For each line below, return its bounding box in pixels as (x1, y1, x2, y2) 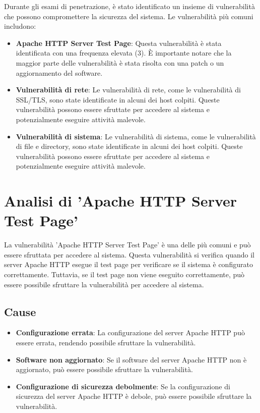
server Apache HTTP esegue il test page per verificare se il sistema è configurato (4, 259, 253, 270)
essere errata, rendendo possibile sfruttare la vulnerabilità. (16, 337, 196, 347)
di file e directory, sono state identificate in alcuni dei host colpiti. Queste (16, 141, 243, 151)
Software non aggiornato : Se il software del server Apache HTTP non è (16, 354, 247, 365)
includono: (4, 21, 36, 31)
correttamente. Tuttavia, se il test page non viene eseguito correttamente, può (4, 269, 245, 279)
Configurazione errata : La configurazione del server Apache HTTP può (16, 327, 245, 338)
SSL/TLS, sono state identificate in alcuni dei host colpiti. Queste (16, 94, 220, 105)
